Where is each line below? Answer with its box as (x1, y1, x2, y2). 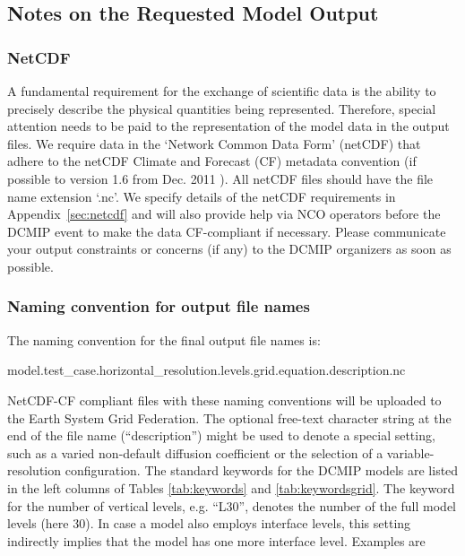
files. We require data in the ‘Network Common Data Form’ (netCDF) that (7, 134, 421, 152)
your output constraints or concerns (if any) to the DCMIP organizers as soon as (7, 239, 452, 258)
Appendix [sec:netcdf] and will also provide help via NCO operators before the (7, 204, 441, 223)
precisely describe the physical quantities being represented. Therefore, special (7, 99, 436, 117)
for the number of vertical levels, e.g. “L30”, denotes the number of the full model (7, 496, 456, 515)
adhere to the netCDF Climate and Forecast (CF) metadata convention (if (7, 152, 417, 170)
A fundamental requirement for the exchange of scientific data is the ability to (7, 82, 436, 100)
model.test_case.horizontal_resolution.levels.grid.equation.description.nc (7, 361, 406, 379)
